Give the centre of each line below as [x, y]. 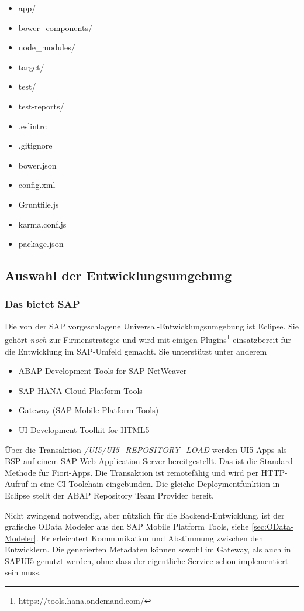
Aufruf [16, 484]
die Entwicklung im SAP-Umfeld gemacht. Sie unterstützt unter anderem [136, 351]
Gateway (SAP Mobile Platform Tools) [89, 410]
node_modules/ [47, 47]
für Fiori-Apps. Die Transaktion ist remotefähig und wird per [149, 472]
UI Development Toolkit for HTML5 [84, 429]
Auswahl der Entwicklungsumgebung [118, 275]
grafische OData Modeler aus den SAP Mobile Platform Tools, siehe [127, 526]
